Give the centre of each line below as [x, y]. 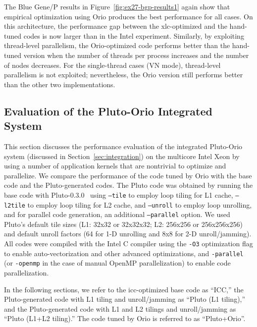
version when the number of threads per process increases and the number [136, 55]
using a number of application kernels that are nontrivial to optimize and [115, 166]
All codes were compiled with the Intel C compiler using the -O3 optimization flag [128, 244]
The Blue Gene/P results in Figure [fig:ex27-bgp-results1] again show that [117, 6]
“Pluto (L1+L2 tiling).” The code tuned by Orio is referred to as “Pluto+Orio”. [125, 318]
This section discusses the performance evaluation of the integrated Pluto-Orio [123, 146]
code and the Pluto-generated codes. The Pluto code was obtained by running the [128, 185]
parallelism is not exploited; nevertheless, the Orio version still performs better [124, 75]
